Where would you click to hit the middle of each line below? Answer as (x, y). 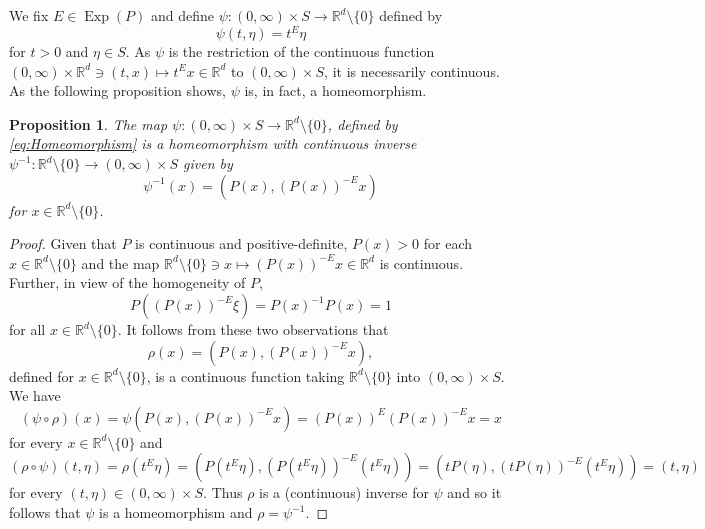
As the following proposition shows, (117, 90)
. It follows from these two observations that (253, 329)
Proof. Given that (63, 243)
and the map (120, 262)
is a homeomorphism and (176, 512)
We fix (29, 15)
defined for (42, 375)
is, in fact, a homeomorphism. (335, 90)
